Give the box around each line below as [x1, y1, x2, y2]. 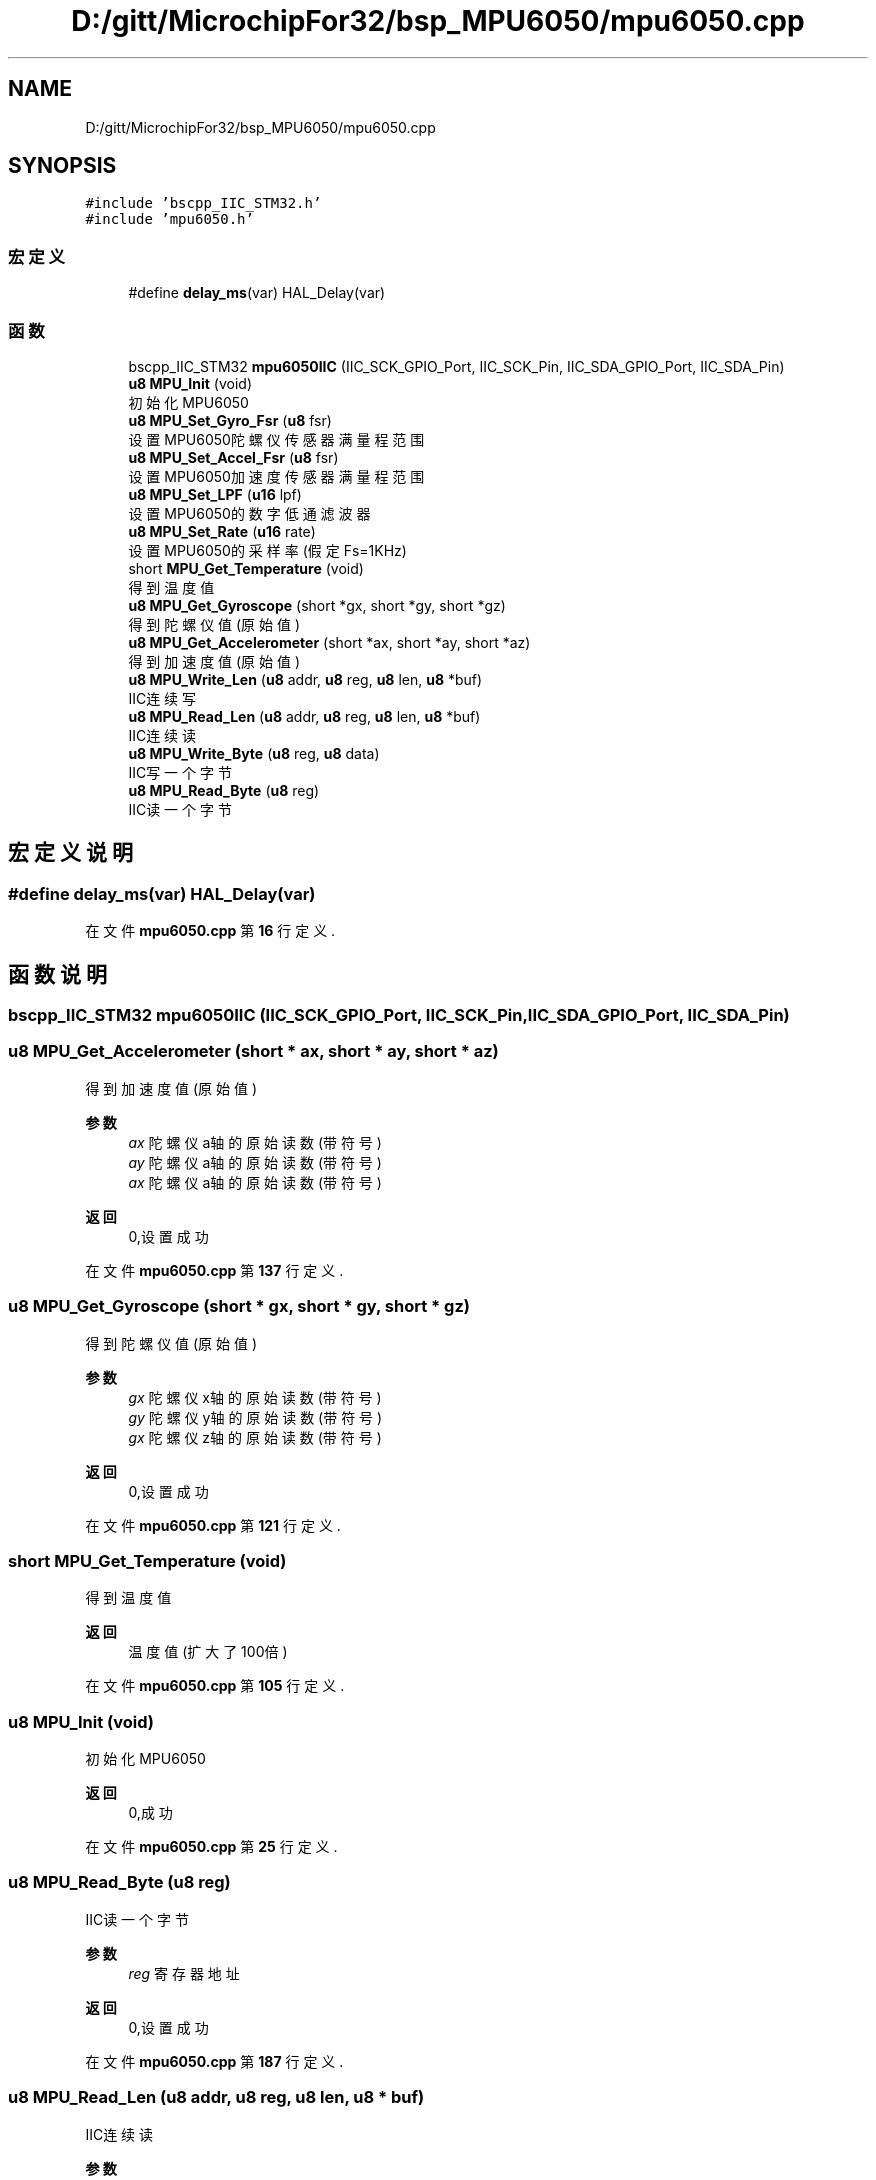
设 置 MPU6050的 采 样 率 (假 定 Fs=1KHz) [128, 541, 407, 559]
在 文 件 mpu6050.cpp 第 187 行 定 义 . [85, 2052, 344, 2070]
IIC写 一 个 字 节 [128, 763, 232, 781]
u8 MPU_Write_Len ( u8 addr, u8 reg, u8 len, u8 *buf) [128, 670, 483, 688]
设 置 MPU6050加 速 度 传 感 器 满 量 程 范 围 [128, 467, 425, 485]
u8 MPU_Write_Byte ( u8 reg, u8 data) [128, 744, 380, 762]
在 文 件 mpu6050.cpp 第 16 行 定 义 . [85, 922, 336, 940]
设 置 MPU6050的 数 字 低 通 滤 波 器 [128, 504, 371, 522]
